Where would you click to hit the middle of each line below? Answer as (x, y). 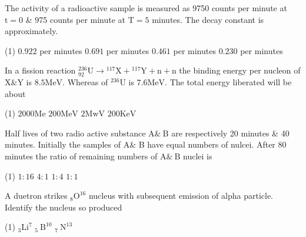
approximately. (31, 31)
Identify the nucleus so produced (64, 207)
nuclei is (198, 156)
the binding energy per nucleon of (240, 70)
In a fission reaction (40, 70)
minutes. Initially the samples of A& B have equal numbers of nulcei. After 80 (146, 144)
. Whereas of (85, 81)
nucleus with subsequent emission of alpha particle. (181, 196)
